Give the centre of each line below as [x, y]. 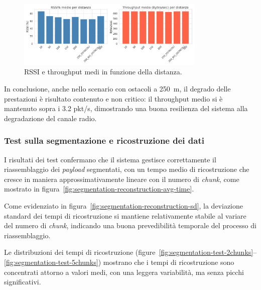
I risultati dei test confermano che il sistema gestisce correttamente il [110, 159]
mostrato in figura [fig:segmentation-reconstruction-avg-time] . [99, 189]
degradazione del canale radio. [50, 118]
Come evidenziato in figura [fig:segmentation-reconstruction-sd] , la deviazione [123, 206]
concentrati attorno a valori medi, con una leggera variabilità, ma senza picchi [124, 272]
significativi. [23, 282]
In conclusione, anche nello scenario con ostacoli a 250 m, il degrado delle [117, 89]
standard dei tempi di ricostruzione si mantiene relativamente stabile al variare [125, 215]
